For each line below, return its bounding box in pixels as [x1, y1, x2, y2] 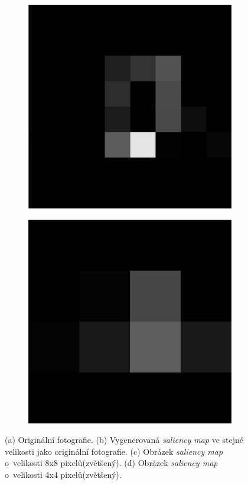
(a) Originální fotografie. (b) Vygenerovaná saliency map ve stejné [5, 433, 244, 446]
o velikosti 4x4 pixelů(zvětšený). [5, 468, 122, 480]
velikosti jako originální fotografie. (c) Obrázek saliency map [5, 445, 223, 457]
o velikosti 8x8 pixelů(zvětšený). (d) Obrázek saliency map [5, 457, 218, 469]
